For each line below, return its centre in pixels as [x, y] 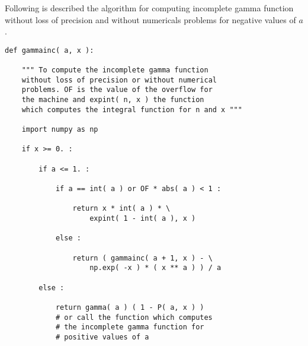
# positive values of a [102, 337]
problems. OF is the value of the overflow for [117, 90]
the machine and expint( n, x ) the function [113, 100]
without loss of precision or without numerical [119, 80]
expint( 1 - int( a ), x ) [143, 218]
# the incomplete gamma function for [130, 327]
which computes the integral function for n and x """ [132, 109]
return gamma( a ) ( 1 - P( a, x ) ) [130, 307]
